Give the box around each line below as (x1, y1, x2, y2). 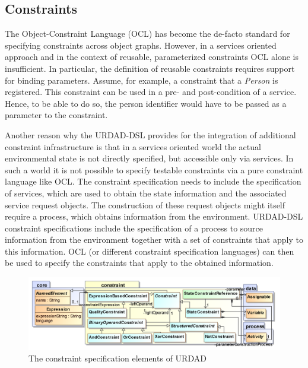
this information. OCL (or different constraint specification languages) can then (5, 245, 294, 257)
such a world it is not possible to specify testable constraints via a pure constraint (5, 163, 303, 176)
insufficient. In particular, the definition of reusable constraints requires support (5, 62, 295, 74)
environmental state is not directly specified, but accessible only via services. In (5, 152, 294, 164)
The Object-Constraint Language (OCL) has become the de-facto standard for (5, 27, 290, 40)
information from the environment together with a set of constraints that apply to (5, 233, 303, 246)
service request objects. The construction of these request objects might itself (5, 198, 285, 211)
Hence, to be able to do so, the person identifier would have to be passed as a (5, 97, 287, 109)
